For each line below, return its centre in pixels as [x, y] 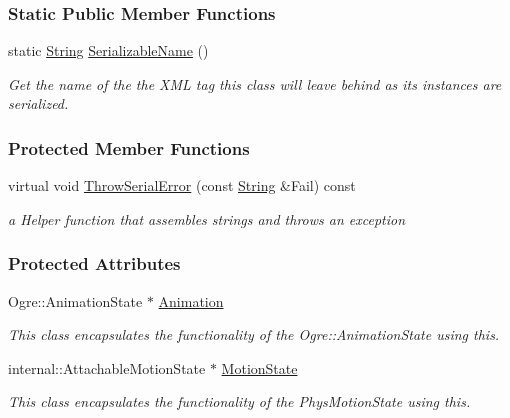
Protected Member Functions [129, 147]
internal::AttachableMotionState [107, 367]
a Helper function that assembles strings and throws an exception [207, 218]
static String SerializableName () [108, 50]
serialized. [38, 103]
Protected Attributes [94, 263]
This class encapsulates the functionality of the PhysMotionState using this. [239, 401]
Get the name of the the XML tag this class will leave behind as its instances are [255, 83]
